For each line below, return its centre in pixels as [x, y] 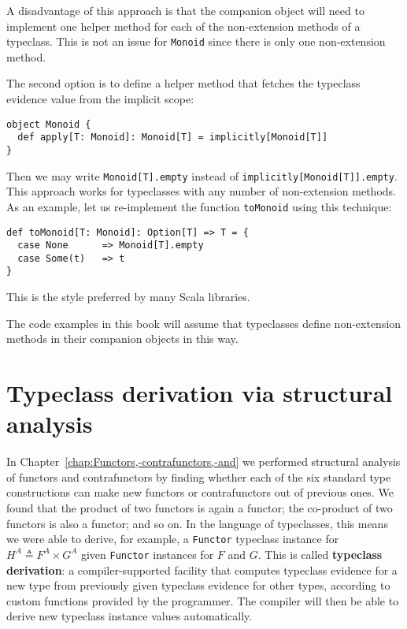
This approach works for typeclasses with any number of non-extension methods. [201, 191]
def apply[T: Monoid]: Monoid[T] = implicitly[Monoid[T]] [173, 138]
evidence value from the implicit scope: [100, 99]
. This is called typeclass [320, 554]
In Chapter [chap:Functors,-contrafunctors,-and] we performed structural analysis [203, 462]
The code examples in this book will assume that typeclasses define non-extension [204, 323]
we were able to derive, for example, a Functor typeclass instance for [173, 539]
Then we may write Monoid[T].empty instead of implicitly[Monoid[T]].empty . [202, 175]
